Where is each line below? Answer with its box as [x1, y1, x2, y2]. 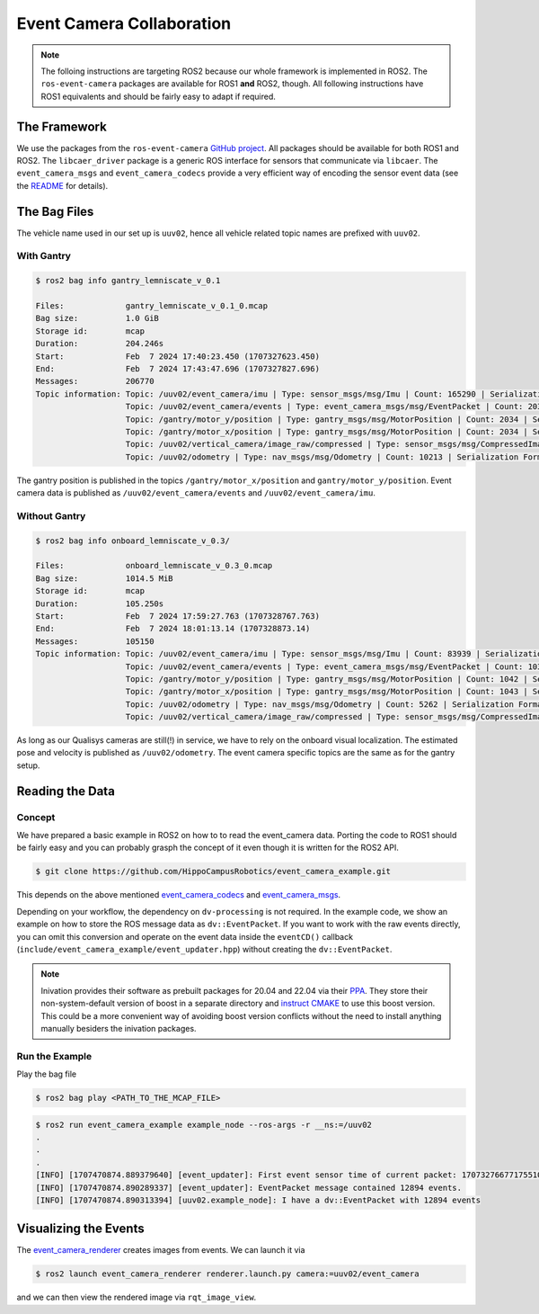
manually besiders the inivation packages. [40, 1023, 197, 1033]
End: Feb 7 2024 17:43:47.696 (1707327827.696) [35, 363, 321, 373]
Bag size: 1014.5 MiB [35, 573, 174, 584]
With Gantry [16, 250, 72, 263]
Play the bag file [16, 1068, 76, 1079]
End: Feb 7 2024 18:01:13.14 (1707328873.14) [35, 623, 311, 634]
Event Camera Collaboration [16, 13, 232, 33]
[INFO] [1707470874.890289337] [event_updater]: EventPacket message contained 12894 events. [35, 1183, 463, 1193]
